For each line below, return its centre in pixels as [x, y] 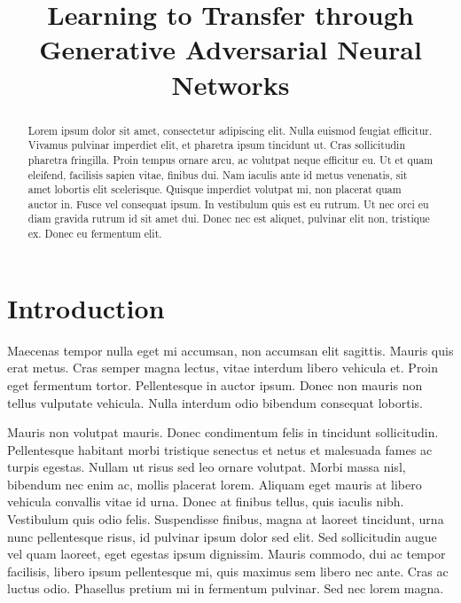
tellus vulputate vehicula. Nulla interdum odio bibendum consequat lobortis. [215, 402]
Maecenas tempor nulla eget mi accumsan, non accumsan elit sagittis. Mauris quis [230, 350]
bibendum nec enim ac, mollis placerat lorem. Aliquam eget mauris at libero [215, 484]
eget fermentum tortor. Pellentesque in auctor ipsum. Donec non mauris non [215, 384]
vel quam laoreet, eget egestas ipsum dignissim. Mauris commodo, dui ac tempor [227, 554]
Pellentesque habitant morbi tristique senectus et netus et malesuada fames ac [220, 449]
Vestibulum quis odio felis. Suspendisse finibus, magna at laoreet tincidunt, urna [226, 519]
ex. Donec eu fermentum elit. [95, 234]
